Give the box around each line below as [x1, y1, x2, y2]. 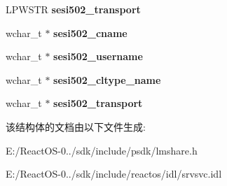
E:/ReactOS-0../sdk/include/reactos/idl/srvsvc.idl [6, 166, 222, 181]
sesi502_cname [53, 25, 128, 40]
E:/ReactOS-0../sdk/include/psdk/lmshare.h [6, 143, 198, 157]
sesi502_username [53, 49, 143, 64]
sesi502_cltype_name [53, 72, 161, 87]
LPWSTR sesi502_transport [6, 2, 141, 16]
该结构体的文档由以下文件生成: [6, 119, 146, 134]
